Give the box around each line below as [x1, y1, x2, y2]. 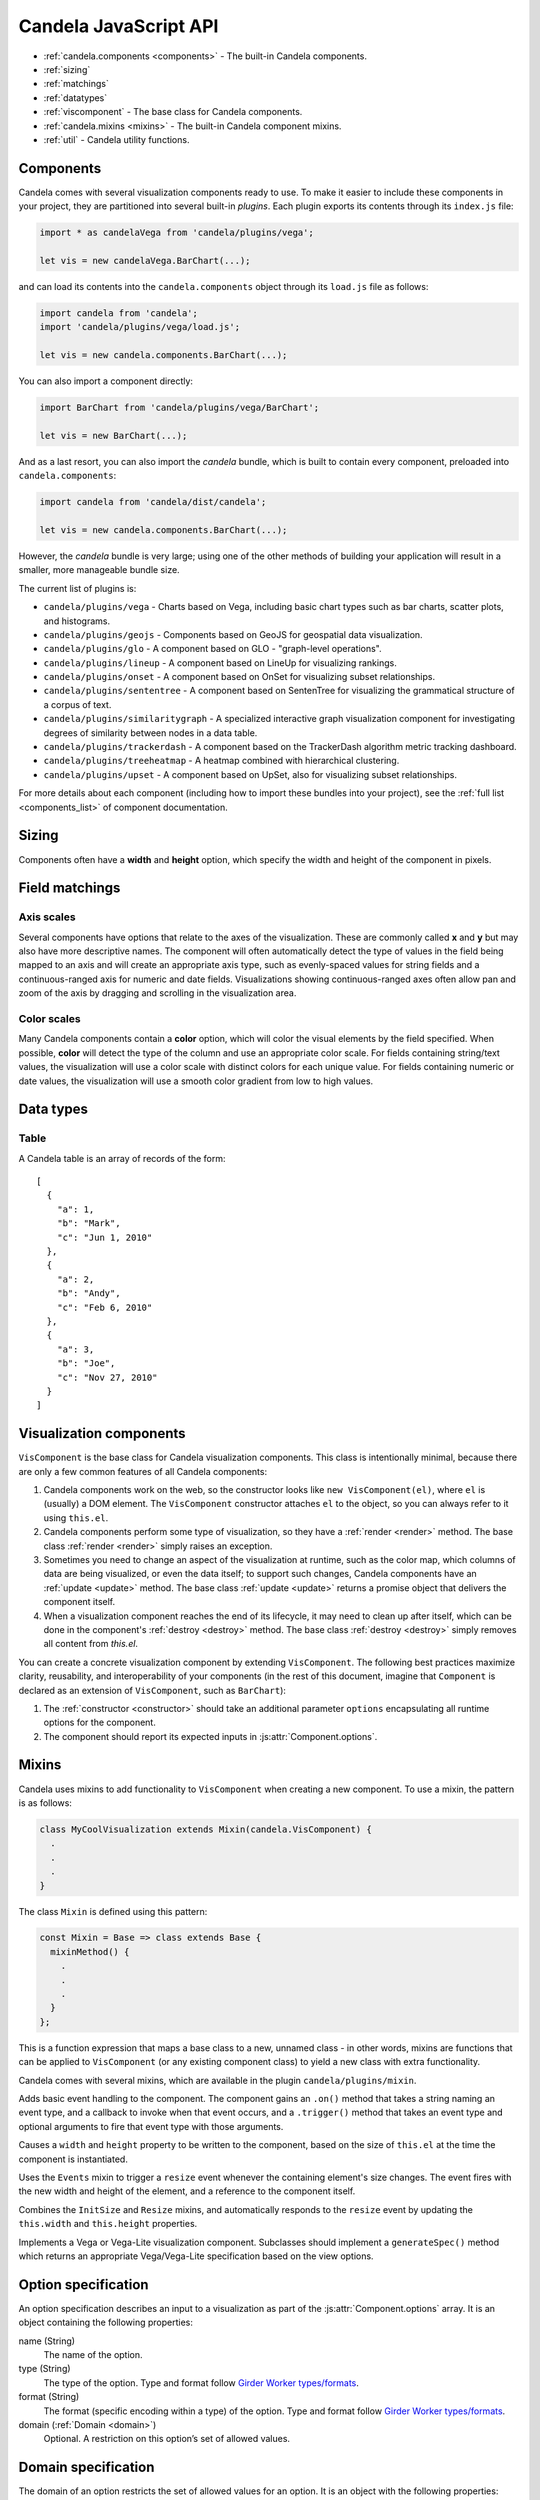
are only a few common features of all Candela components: [18, 1465, 268, 1477]
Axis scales [18, 910, 76, 924]
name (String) [18, 2335, 75, 2347]
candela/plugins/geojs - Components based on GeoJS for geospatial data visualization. [43, 628, 424, 640]
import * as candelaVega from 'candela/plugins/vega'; [39, 227, 314, 239]
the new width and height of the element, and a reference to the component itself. [18, 2185, 356, 2197]
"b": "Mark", [56, 1218, 121, 1229]
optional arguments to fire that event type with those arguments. [18, 2120, 284, 2132]
